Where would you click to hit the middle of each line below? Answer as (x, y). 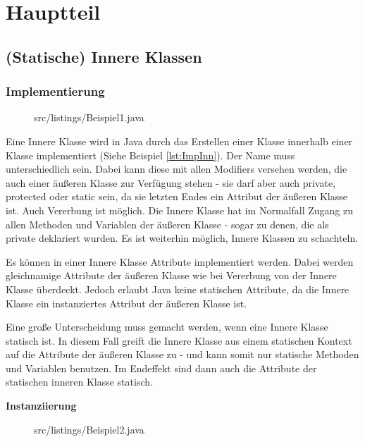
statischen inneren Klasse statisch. (79, 382)
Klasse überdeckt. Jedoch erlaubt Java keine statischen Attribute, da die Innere (178, 289)
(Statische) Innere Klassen (104, 56)
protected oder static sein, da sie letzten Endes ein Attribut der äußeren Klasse (177, 196)
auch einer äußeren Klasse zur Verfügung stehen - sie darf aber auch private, (171, 182)
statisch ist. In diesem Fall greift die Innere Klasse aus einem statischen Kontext (179, 340)
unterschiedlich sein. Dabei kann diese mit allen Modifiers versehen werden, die (177, 169)
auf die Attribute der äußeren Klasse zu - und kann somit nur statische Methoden (182, 354)
